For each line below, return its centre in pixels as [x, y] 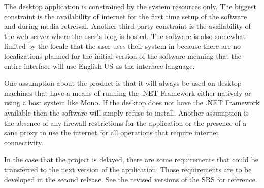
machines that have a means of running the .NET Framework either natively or [128, 92]
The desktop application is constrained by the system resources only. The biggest [130, 6]
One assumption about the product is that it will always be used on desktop [123, 83]
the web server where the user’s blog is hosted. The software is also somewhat [125, 36]
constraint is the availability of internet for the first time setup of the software [126, 16]
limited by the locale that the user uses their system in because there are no [123, 46]
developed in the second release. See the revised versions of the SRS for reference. [131, 179]
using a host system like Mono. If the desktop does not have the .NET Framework [132, 103]
